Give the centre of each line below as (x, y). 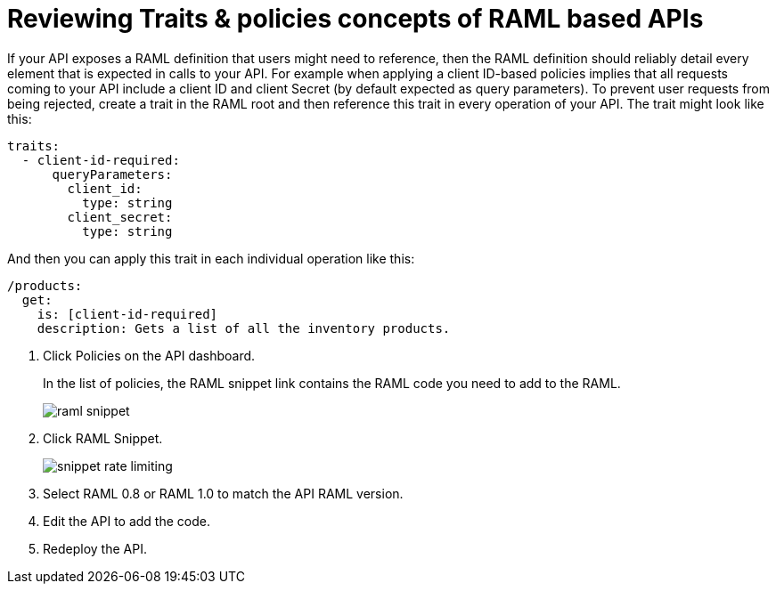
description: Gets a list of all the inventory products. (244, 328)
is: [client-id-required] (127, 314)
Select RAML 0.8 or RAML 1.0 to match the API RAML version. (223, 493)
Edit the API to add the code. (127, 521)
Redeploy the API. (95, 548)
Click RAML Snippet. (103, 438)
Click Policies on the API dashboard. (149, 355)
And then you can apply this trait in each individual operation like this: (211, 258)
